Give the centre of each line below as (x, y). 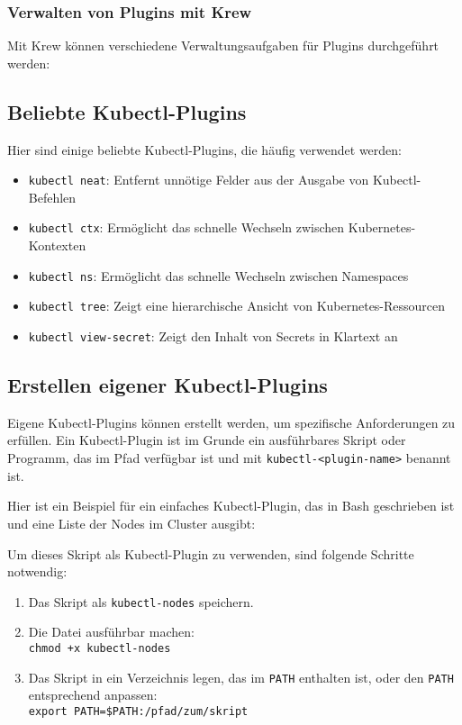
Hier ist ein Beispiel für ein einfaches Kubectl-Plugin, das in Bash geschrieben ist (231, 506)
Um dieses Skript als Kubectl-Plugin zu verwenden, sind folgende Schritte (211, 553)
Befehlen (52, 197)
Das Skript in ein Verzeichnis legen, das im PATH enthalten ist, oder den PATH (241, 677)
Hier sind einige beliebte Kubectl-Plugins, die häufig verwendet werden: (204, 149)
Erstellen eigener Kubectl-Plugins (168, 385)
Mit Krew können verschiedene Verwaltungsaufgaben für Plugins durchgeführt (223, 45)
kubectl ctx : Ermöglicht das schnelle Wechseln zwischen (186, 227)
